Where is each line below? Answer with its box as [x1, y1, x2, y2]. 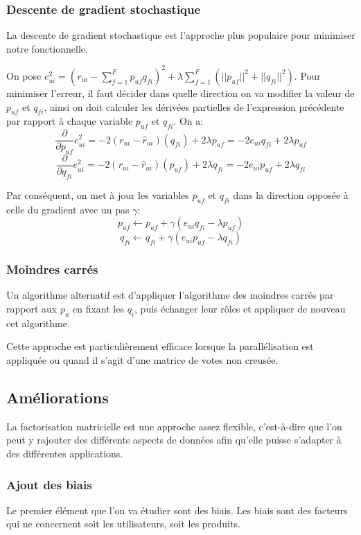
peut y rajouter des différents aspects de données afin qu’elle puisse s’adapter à [6, 432, 342, 447]
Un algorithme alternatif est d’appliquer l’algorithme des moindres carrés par [6, 288, 334, 302]
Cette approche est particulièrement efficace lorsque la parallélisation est [6, 339, 314, 353]
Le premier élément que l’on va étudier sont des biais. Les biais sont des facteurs [6, 502, 348, 517]
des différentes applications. [6, 446, 123, 460]
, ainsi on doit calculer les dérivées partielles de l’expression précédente [44, 99, 344, 114]
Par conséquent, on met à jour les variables [6, 187, 189, 202]
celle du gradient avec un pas [6, 202, 130, 216]
